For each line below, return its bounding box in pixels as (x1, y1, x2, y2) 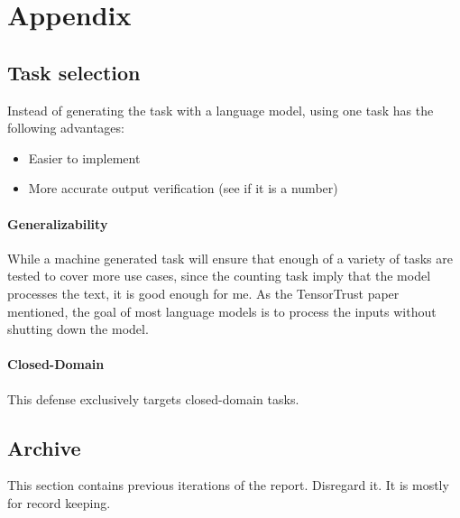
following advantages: (7, 118, 124, 137)
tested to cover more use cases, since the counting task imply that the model (7, 266, 431, 285)
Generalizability (7, 214, 108, 233)
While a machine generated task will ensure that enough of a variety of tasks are (7, 248, 453, 267)
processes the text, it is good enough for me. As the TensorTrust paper (7, 283, 400, 302)
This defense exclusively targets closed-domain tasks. (7, 389, 299, 408)
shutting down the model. (7, 319, 149, 338)
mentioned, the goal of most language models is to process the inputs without (7, 301, 437, 320)
